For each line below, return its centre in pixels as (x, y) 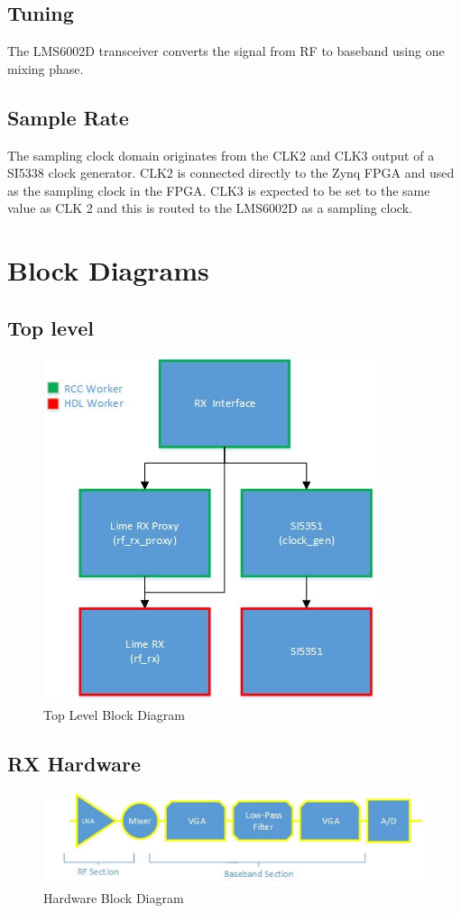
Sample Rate (68, 117)
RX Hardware (74, 764)
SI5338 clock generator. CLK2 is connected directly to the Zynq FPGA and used (231, 173)
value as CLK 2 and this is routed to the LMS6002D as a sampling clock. (210, 208)
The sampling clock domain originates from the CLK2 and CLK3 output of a (221, 155)
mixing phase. (46, 68)
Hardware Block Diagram (114, 898)
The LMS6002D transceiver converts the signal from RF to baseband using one (226, 51)
